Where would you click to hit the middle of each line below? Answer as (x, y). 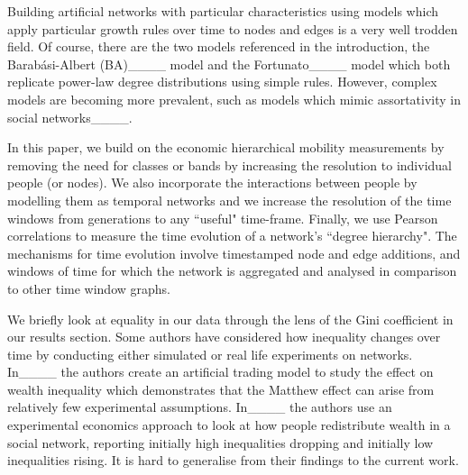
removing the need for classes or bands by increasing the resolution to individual (230, 164)
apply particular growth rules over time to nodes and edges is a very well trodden (233, 28)
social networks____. (70, 117)
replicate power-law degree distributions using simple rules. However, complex (222, 82)
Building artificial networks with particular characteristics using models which (223, 11)
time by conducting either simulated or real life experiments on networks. (210, 354)
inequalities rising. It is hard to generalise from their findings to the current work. (233, 460)
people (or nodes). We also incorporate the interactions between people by (212, 183)
